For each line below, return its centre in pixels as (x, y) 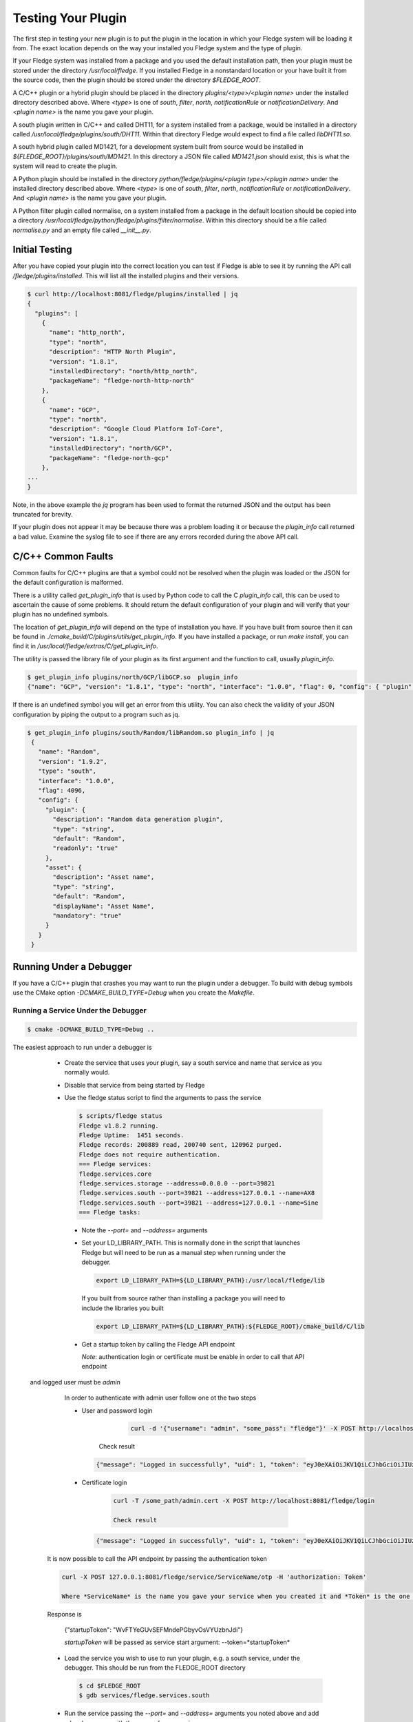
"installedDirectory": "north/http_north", (124, 371)
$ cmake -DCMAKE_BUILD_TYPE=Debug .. (91, 1029)
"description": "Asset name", (104, 877)
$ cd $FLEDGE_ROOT (110, 1686)
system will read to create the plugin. (65, 166)
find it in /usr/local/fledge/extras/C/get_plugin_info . (85, 646)
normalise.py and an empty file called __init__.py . (82, 230)
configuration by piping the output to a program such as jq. (96, 714)
